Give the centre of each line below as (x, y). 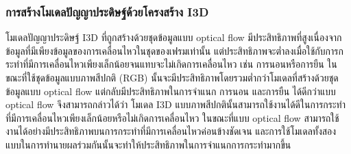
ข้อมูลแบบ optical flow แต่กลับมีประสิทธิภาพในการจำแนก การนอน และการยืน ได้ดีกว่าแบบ (171, 91)
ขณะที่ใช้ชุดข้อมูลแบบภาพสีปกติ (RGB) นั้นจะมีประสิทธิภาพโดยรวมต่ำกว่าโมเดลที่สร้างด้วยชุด (172, 77)
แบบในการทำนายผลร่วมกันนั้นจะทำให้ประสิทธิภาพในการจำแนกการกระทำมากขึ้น (148, 144)
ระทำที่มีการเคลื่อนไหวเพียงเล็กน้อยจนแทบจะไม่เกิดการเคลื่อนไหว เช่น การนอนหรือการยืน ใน (171, 64)
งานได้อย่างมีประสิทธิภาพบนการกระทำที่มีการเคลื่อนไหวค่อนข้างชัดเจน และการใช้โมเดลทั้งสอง (171, 131)
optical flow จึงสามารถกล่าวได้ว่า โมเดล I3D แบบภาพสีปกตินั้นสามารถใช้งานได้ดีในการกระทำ (175, 104)
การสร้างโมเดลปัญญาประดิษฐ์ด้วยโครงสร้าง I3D (107, 11)
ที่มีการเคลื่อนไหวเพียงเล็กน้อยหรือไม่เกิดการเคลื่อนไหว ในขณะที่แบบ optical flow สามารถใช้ (172, 117)
